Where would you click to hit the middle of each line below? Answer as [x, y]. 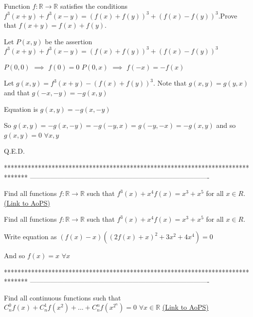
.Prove [228, 15]
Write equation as [30, 236]
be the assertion [69, 41]
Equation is [21, 109]
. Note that [170, 83]
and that [17, 93]
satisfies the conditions [94, 6]
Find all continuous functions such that [63, 297]
